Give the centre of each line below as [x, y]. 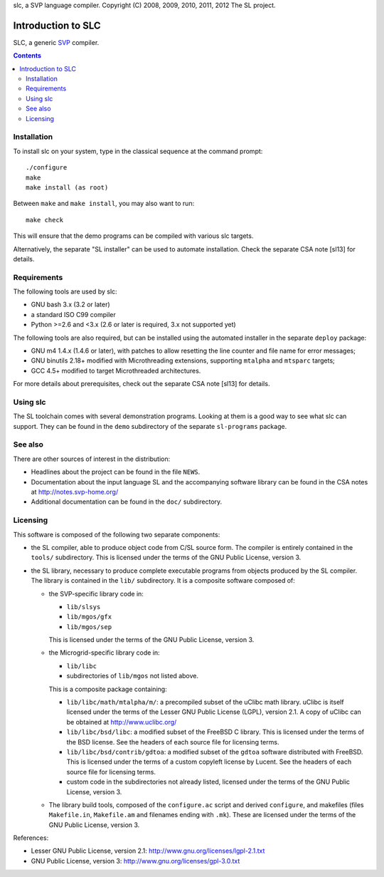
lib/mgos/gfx [89, 617]
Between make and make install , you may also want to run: [104, 204]
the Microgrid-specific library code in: [104, 653]
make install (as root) [67, 187]
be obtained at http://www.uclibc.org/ [122, 722]
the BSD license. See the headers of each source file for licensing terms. [173, 742]
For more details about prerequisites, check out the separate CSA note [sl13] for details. [142, 384]
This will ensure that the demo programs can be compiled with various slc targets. [133, 236]
